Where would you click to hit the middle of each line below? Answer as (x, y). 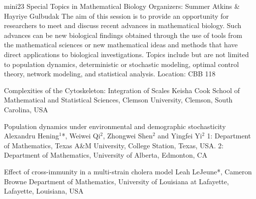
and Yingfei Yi (180, 136)
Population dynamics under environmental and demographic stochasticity (115, 126)
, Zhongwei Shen (128, 136)
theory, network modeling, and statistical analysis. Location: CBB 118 (110, 74)
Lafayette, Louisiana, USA (44, 191)
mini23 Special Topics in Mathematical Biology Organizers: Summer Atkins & (122, 6)
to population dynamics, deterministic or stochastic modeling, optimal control (122, 64)
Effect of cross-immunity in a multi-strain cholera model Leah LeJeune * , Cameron (128, 171)
